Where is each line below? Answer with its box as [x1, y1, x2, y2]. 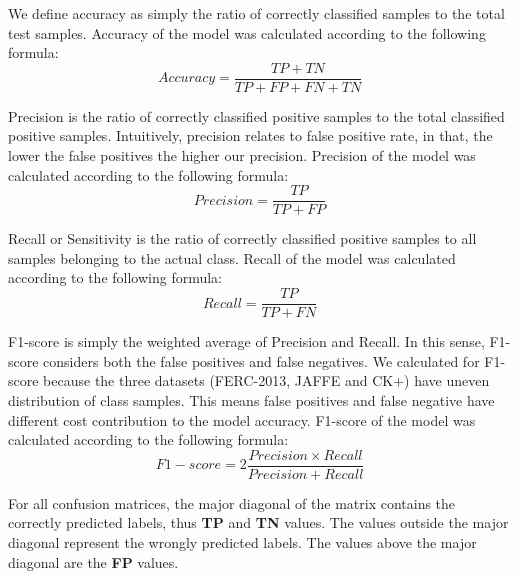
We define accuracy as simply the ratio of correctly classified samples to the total [8, 3, 505, 23]
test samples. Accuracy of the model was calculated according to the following [8, 22, 486, 43]
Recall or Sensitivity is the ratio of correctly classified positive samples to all [8, 228, 477, 249]
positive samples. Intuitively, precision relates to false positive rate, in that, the [8, 125, 493, 146]
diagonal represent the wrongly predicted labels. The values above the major [8, 531, 477, 552]
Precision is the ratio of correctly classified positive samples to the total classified [8, 105, 505, 126]
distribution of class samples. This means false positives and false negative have [8, 389, 495, 410]
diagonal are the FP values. [8, 551, 179, 572]
